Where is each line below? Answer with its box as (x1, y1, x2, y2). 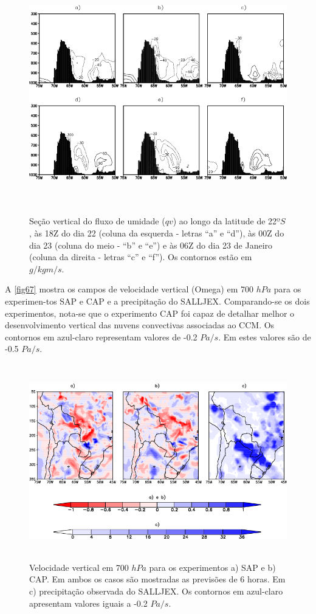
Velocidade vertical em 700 (29, 561, 129, 573)
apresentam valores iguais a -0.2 (29, 596, 148, 609)
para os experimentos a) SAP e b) (149, 561, 276, 573)
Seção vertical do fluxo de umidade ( (29, 215, 165, 227)
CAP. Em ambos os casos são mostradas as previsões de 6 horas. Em (29, 573, 286, 585)
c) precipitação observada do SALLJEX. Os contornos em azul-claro (29, 585, 283, 597)
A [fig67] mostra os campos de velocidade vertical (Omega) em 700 (5, 283, 253, 295)
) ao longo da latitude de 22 (173, 215, 277, 227)
